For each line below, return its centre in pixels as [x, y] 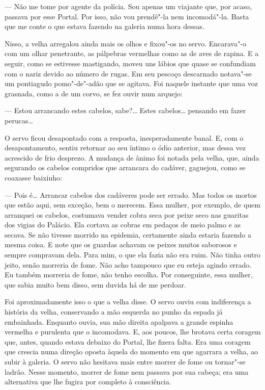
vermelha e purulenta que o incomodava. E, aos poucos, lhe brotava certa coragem [133, 332]
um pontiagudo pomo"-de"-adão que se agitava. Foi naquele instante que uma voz [131, 83]
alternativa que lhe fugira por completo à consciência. [88, 382]
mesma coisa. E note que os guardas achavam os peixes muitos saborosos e [121, 244]
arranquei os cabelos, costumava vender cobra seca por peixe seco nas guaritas [127, 214]
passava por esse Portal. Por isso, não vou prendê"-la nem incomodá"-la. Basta [127, 16]
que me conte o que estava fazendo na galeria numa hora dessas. [105, 26]
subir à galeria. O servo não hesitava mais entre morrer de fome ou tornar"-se [125, 361]
